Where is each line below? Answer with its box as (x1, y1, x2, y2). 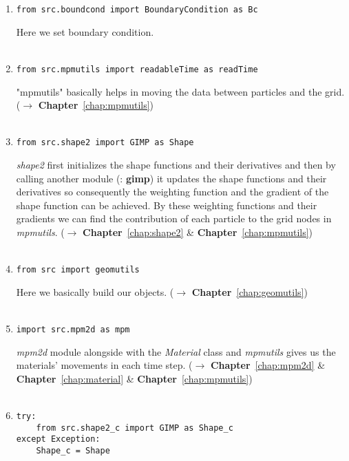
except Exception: (16, 434, 101, 444)
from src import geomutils (16, 265, 140, 275)
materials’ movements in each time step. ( (16, 358, 193, 372)
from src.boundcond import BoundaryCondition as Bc (16, 5, 258, 14)
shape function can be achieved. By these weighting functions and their (16, 197, 317, 212)
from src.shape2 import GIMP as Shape (16, 138, 194, 148)
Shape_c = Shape (36, 445, 110, 455)
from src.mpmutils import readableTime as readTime (16, 64, 258, 74)
